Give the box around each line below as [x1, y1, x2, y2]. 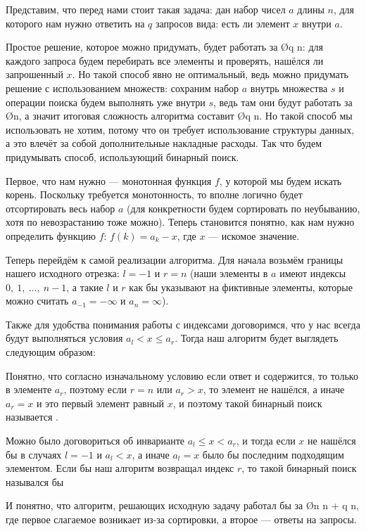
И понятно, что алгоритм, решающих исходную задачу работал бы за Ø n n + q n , [6, 498, 360, 513]
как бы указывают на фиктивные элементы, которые [129, 279, 353, 294]
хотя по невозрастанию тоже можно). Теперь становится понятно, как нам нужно [6, 215, 355, 229]
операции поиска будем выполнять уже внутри [6, 94, 206, 109]
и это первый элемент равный [36, 395, 165, 410]
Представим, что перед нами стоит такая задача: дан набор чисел [6, 2, 286, 16]
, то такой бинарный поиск [241, 461, 357, 475]
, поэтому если [63, 382, 127, 397]
